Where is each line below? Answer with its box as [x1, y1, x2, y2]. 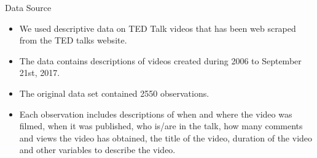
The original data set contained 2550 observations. [19, 86, 209, 99]
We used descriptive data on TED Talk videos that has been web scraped [19, 21, 296, 34]
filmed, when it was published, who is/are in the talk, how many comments [19, 119, 303, 132]
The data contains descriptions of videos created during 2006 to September [19, 54, 302, 67]
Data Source [5, 1, 52, 13]
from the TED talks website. [19, 34, 127, 47]
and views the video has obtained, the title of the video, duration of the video [19, 131, 313, 144]
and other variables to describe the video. [19, 143, 176, 156]
